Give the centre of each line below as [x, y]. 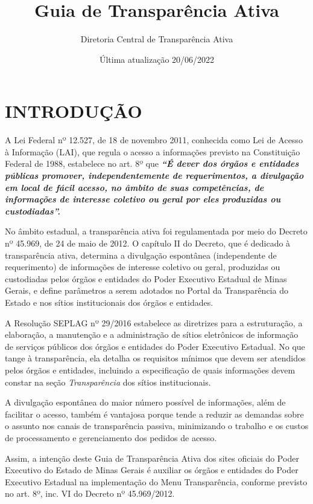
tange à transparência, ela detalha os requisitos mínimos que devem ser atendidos [155, 358]
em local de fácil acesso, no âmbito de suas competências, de [134, 187]
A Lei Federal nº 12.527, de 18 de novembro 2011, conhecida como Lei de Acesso [154, 140]
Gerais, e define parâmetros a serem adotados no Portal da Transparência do [147, 290]
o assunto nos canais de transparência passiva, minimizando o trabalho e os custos [157, 426]
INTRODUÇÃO [74, 111]
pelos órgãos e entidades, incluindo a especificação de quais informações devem [150, 370]
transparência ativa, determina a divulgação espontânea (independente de [141, 255]
